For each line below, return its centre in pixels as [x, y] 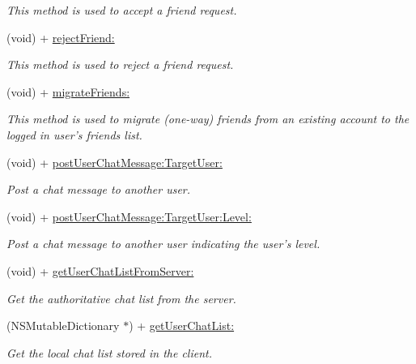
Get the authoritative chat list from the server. [121, 298]
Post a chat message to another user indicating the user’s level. [163, 244]
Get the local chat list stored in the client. [109, 352]
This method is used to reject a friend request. [120, 64]
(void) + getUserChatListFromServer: [100, 270]
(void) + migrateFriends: [68, 91]
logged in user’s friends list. [74, 134]
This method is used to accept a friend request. [122, 10]
